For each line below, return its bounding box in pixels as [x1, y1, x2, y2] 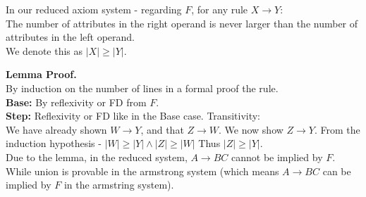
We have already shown [6, 122, 107, 136]
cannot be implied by [231, 149, 323, 164]
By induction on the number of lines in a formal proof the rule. [6, 80, 279, 95]
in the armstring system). [63, 177, 174, 192]
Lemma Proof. [6, 67, 77, 82]
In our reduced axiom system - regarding [6, 2, 182, 16]
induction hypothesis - [6, 136, 102, 151]
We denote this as [6, 43, 83, 58]
